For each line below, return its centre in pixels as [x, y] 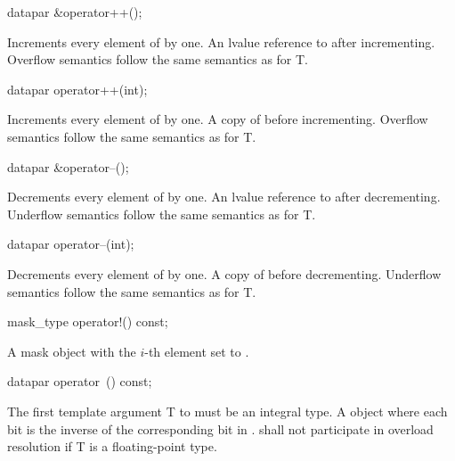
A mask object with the [72, 351]
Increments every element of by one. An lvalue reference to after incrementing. [221, 41]
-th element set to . [197, 351]
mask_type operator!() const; [88, 321]
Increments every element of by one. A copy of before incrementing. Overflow [218, 119]
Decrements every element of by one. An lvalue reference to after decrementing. [224, 197]
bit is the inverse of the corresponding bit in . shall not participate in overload [220, 428]
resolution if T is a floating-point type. [112, 446]
